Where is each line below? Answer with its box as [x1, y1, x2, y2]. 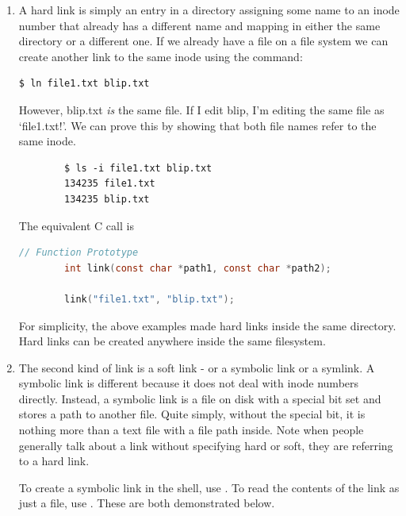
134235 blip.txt [64, 193, 150, 205]
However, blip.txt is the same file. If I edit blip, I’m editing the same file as [18, 101, 385, 117]
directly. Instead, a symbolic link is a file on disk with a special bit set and [18, 390, 381, 406]
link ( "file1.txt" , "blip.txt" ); [64, 293, 235, 305]
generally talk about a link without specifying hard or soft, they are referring [18, 437, 393, 453]
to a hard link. [18, 452, 90, 469]
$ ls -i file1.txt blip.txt [64, 162, 213, 174]
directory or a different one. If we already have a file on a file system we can [18, 33, 389, 49]
